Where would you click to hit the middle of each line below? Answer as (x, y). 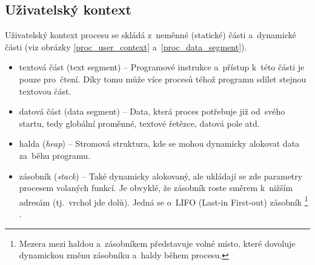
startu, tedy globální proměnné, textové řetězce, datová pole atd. (139, 123)
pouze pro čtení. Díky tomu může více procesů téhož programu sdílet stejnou (163, 79)
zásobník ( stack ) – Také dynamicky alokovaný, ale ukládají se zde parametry (161, 176)
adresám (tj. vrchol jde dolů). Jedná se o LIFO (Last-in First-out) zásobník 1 (164, 201)
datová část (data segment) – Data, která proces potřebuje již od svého (152, 111)
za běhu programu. (55, 155)
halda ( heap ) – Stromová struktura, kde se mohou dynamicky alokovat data (159, 143)
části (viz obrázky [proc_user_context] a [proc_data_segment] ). (126, 46)
